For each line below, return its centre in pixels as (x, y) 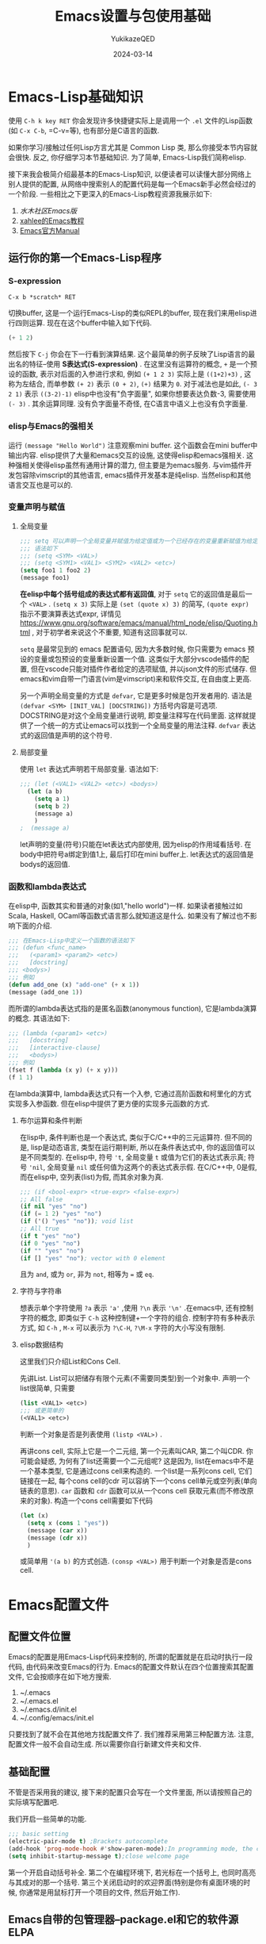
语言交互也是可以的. (41, 485)
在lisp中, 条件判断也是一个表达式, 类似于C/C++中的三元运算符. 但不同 (132, 1137)
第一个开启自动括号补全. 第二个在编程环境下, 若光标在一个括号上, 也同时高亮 (132, 1872)
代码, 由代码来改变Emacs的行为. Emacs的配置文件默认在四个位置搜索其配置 (131, 1667)
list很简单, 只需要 (47, 1388)
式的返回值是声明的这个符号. (66, 735)
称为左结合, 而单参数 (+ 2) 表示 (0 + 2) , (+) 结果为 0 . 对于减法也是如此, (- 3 (133, 384)
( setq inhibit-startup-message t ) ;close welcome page (99, 1856)
